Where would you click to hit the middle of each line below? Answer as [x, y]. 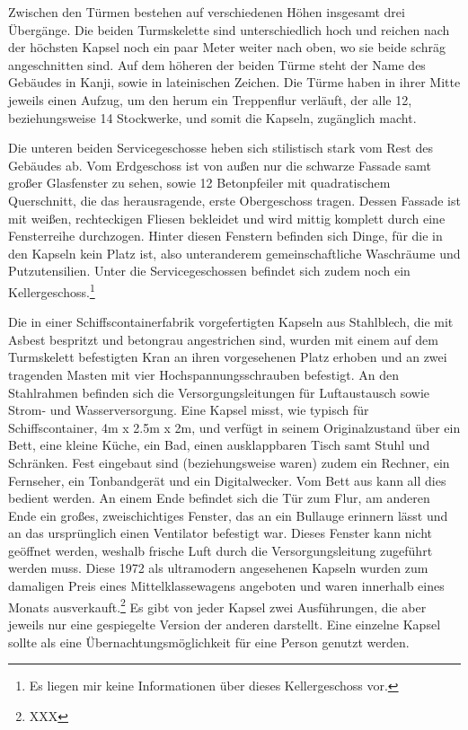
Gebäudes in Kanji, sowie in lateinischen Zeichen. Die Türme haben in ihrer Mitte [234, 82]
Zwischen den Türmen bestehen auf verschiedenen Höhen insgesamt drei [207, 12]
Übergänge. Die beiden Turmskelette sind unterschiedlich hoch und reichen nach [229, 29]
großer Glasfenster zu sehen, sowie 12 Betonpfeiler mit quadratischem [199, 183]
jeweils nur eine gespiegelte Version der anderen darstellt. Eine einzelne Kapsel [225, 624]
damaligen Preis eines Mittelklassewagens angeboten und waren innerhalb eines [226, 586]
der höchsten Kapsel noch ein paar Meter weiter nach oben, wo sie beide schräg [227, 47]
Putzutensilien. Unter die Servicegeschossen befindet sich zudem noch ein [209, 271]
